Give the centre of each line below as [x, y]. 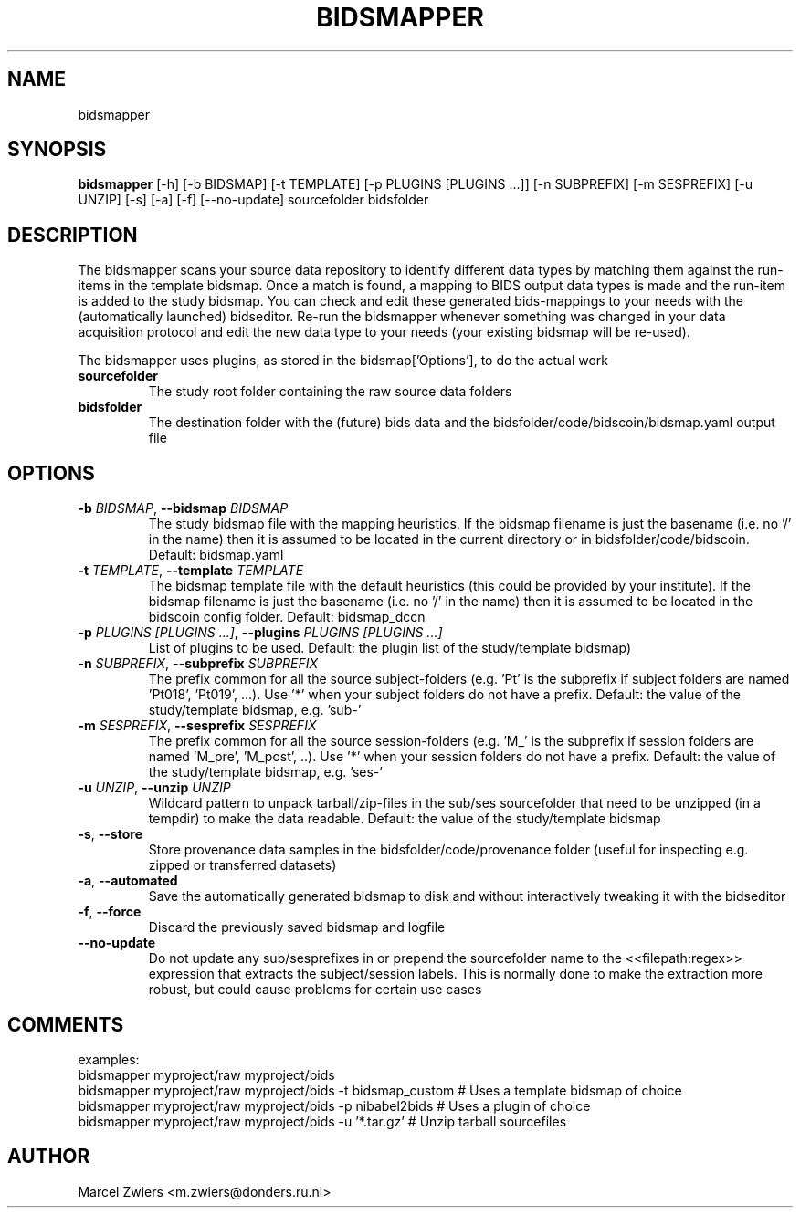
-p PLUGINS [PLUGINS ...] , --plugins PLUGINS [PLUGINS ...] [260, 633]
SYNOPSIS [57, 150]
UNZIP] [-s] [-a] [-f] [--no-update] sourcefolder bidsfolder [253, 200]
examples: [109, 1059]
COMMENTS [66, 1024]
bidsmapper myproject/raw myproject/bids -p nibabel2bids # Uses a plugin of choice [334, 1105]
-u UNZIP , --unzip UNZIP [154, 788]
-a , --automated [128, 881]
